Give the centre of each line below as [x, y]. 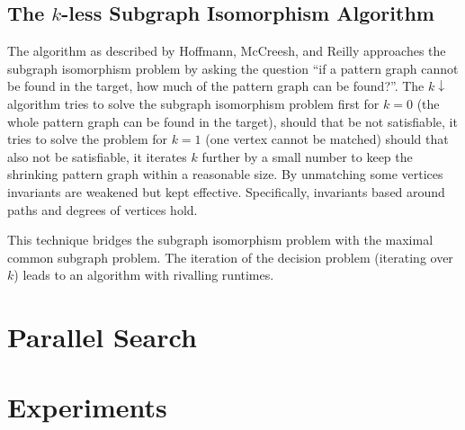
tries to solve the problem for [87, 139]
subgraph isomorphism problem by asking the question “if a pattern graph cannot [233, 68]
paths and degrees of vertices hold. [103, 209]
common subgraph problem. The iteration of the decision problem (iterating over [230, 257]
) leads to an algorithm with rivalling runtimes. [144, 275]
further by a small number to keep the [307, 156]
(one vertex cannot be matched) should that [327, 139]
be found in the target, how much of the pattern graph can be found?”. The [216, 86]
